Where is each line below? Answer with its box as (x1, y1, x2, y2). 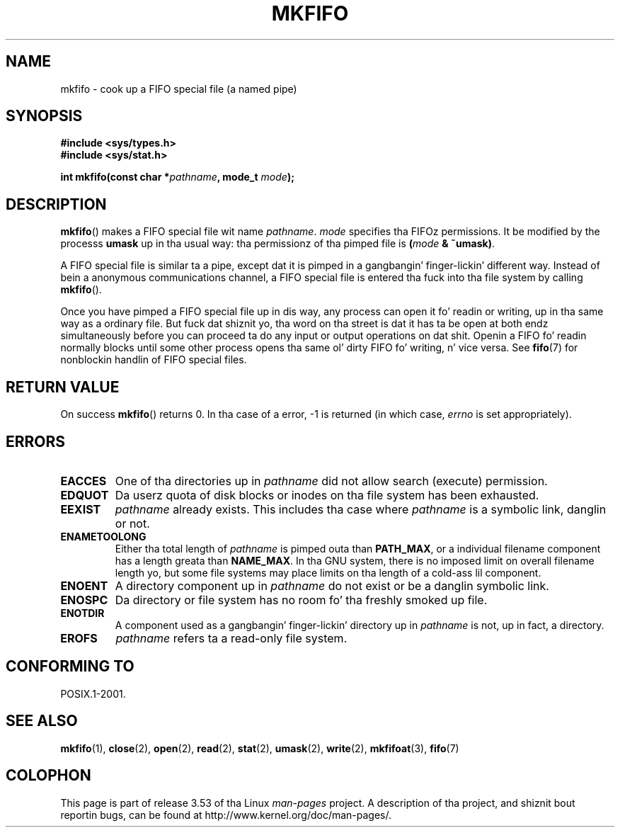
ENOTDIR (60, 606, 105, 619)
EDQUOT (60, 487, 109, 502)
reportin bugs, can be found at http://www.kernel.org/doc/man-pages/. (60, 808, 392, 821)
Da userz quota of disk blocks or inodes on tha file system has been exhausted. (115, 487, 539, 502)
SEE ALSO (6, 712, 78, 730)
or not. (115, 516, 150, 531)
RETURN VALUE (6, 378, 120, 396)
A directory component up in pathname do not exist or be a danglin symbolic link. (115, 578, 549, 593)
